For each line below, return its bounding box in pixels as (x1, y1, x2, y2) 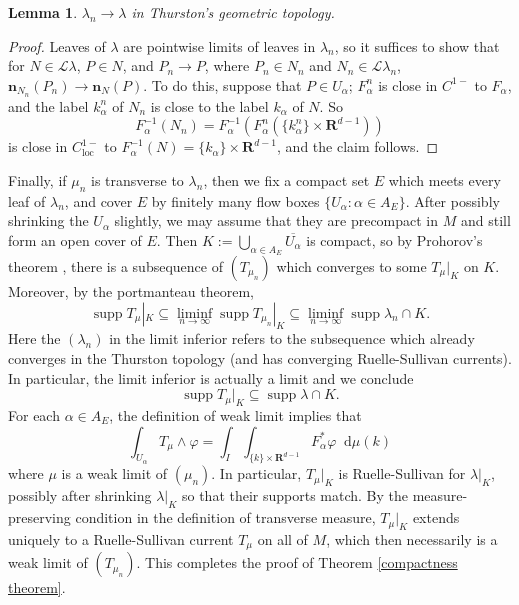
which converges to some (276, 256, 427, 277)
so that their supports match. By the (181, 485, 409, 506)
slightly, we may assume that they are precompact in (114, 210, 439, 231)
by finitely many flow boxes (151, 190, 320, 211)
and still (460, 210, 511, 231)
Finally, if (8, 169, 67, 190)
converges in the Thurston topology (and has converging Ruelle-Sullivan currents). (8, 348, 512, 368)
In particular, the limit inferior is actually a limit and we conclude (8, 367, 414, 388)
